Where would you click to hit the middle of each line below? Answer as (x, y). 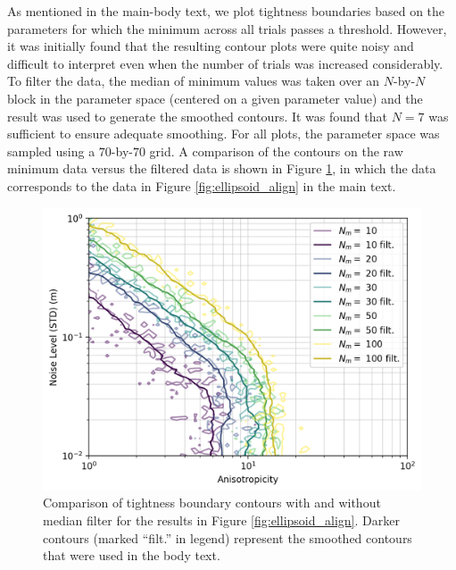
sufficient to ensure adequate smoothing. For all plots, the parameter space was (224, 134)
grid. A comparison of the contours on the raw (276, 151)
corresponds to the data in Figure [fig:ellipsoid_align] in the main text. (202, 185)
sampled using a (51, 151)
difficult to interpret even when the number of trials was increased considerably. (225, 63)
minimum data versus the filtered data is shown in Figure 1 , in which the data (222, 168)
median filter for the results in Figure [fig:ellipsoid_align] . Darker (221, 520)
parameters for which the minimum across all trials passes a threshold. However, (227, 28)
